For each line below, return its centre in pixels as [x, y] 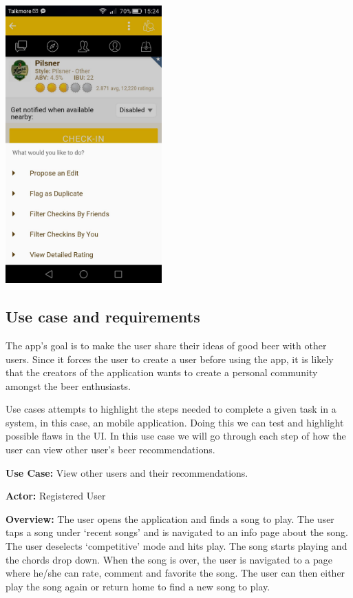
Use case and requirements [103, 317]
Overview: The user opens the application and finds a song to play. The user [170, 518]
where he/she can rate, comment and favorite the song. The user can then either [175, 573]
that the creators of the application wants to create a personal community [162, 372]
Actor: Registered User [56, 496]
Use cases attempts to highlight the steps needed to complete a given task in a [171, 409]
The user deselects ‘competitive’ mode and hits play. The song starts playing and [176, 546]
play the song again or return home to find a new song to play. [138, 586]
